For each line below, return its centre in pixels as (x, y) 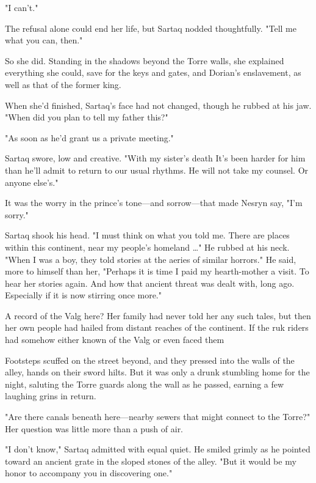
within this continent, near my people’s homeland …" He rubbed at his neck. (147, 247)
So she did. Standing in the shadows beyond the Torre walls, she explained (145, 60)
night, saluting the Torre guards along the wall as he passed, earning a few (145, 384)
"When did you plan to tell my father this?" (87, 117)
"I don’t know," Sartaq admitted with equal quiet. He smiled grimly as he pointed (158, 449)
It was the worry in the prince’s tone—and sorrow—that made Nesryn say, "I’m (154, 203)
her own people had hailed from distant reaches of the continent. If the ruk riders (157, 327)
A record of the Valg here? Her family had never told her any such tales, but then (158, 315)
